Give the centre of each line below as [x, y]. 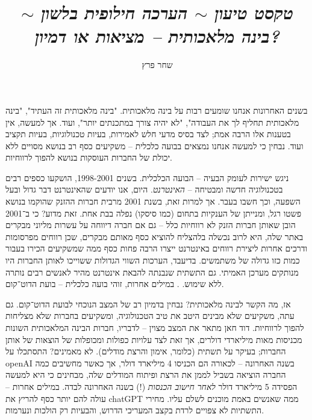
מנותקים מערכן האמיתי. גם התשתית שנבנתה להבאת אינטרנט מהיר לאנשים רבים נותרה [152, 272]
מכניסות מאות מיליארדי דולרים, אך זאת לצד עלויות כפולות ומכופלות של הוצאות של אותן [154, 339]
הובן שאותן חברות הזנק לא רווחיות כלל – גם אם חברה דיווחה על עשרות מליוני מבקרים [151, 225]
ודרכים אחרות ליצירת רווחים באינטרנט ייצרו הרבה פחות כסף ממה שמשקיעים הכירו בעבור [156, 248]
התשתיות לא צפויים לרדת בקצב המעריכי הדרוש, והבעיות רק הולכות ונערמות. [135, 410]
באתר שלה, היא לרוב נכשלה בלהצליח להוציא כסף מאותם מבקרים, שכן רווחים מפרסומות [154, 236]
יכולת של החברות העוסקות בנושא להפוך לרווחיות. [89, 157]
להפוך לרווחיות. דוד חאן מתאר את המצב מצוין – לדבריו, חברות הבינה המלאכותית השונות [155, 327]
